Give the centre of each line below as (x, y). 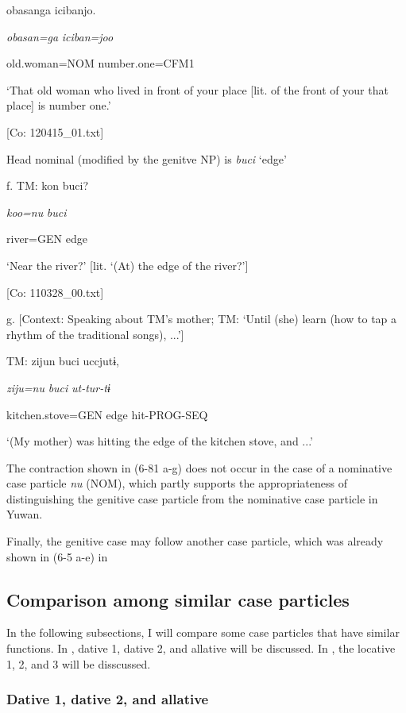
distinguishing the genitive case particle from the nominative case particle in (192, 498)
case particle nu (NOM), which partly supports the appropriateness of (177, 483)
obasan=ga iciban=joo (60, 36)
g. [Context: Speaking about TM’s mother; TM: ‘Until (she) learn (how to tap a (202, 319)
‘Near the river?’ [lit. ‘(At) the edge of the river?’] (128, 265)
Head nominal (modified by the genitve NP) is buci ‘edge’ (147, 158)
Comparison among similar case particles (178, 599)
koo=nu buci (37, 212)
